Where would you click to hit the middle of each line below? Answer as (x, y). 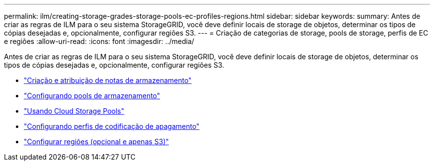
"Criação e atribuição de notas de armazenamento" (108, 80)
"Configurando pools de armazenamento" (92, 96)
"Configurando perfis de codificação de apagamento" (112, 126)
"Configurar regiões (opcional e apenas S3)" (96, 142)
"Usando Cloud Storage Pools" (74, 111)
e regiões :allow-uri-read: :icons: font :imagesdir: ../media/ (99, 41)
